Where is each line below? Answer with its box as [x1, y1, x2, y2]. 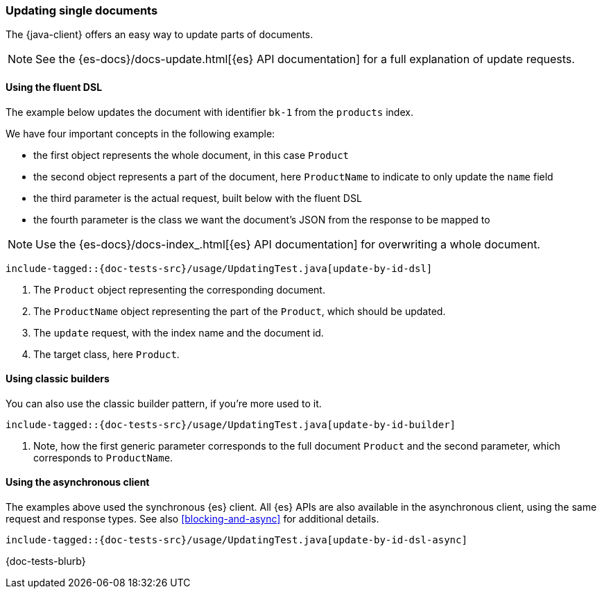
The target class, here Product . [33, 348, 180, 360]
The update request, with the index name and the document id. [33, 326, 324, 339]
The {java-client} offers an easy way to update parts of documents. [6, 28, 313, 41]
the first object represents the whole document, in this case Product [33, 148, 350, 161]
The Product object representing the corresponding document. [33, 283, 325, 296]
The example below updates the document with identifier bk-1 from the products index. [6, 105, 413, 118]
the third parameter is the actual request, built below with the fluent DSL [33, 192, 362, 204]
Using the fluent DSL [6, 80, 103, 93]
